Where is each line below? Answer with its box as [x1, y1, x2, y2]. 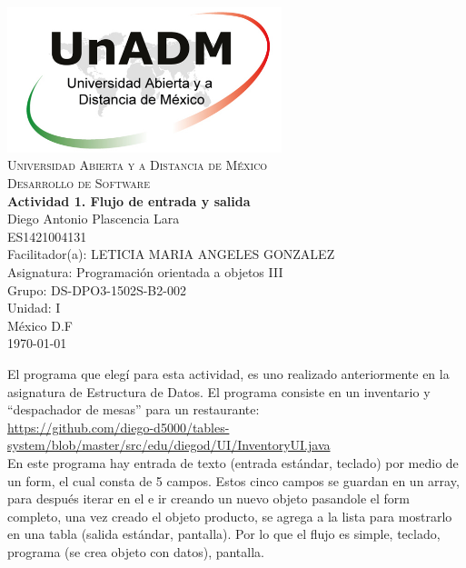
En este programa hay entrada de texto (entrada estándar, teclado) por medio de [7, 453, 459, 472]
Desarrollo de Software [7, 174, 150, 193]
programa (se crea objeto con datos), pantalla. [7, 542, 264, 561]
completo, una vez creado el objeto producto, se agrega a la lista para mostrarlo [7, 506, 452, 525]
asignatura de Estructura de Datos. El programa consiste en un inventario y [7, 382, 431, 401]
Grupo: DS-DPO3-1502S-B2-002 [7, 280, 186, 299]
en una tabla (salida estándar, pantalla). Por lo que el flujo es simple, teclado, [7, 524, 441, 543]
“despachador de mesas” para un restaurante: [7, 400, 260, 419]
